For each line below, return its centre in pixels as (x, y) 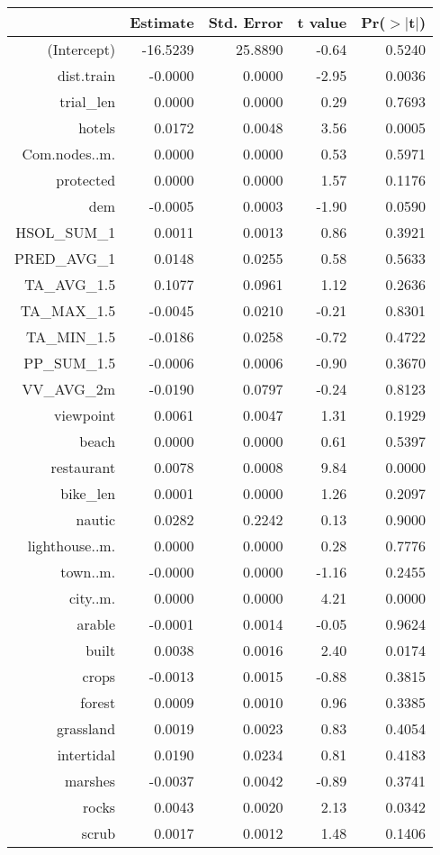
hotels (97, 127)
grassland (86, 728)
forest (98, 702)
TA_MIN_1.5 (71, 337)
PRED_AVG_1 (65, 258)
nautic (96, 519)
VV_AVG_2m (69, 389)
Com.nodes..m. (69, 154)
